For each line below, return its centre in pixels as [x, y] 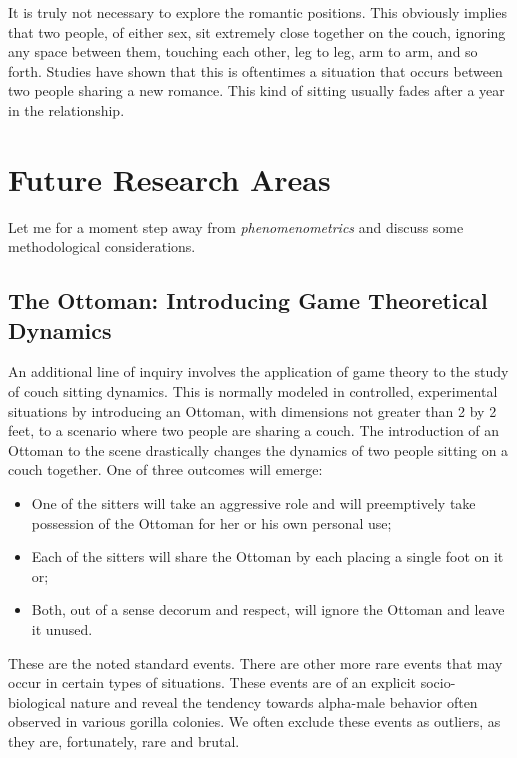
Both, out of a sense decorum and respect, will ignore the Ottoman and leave [268, 609]
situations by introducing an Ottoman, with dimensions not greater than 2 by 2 [252, 410]
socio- [438, 682]
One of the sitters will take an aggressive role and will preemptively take [253, 503]
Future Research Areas [169, 178]
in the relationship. [66, 109]
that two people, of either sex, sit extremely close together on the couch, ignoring [257, 31]
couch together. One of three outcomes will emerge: [165, 469]
